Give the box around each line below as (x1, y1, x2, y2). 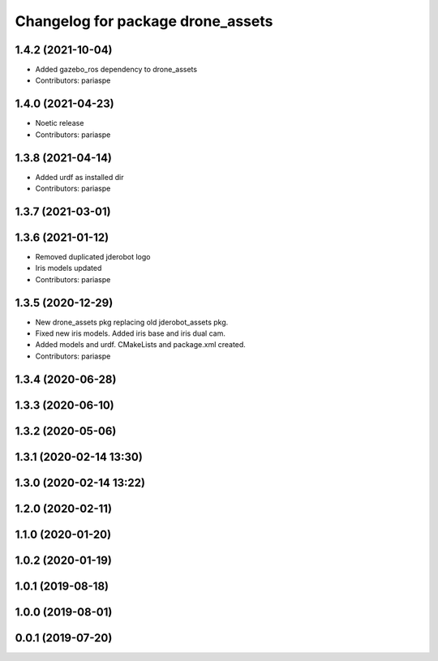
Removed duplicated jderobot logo (35, 251, 151, 261)
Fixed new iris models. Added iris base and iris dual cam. (35, 328, 226, 338)
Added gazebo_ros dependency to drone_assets (35, 65, 198, 75)
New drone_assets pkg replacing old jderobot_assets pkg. (35, 317, 229, 327)
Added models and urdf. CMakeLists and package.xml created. (35, 340, 247, 350)
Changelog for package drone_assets (15, 12, 273, 30)
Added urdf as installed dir (35, 172, 124, 182)
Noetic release (35, 118, 84, 128)
